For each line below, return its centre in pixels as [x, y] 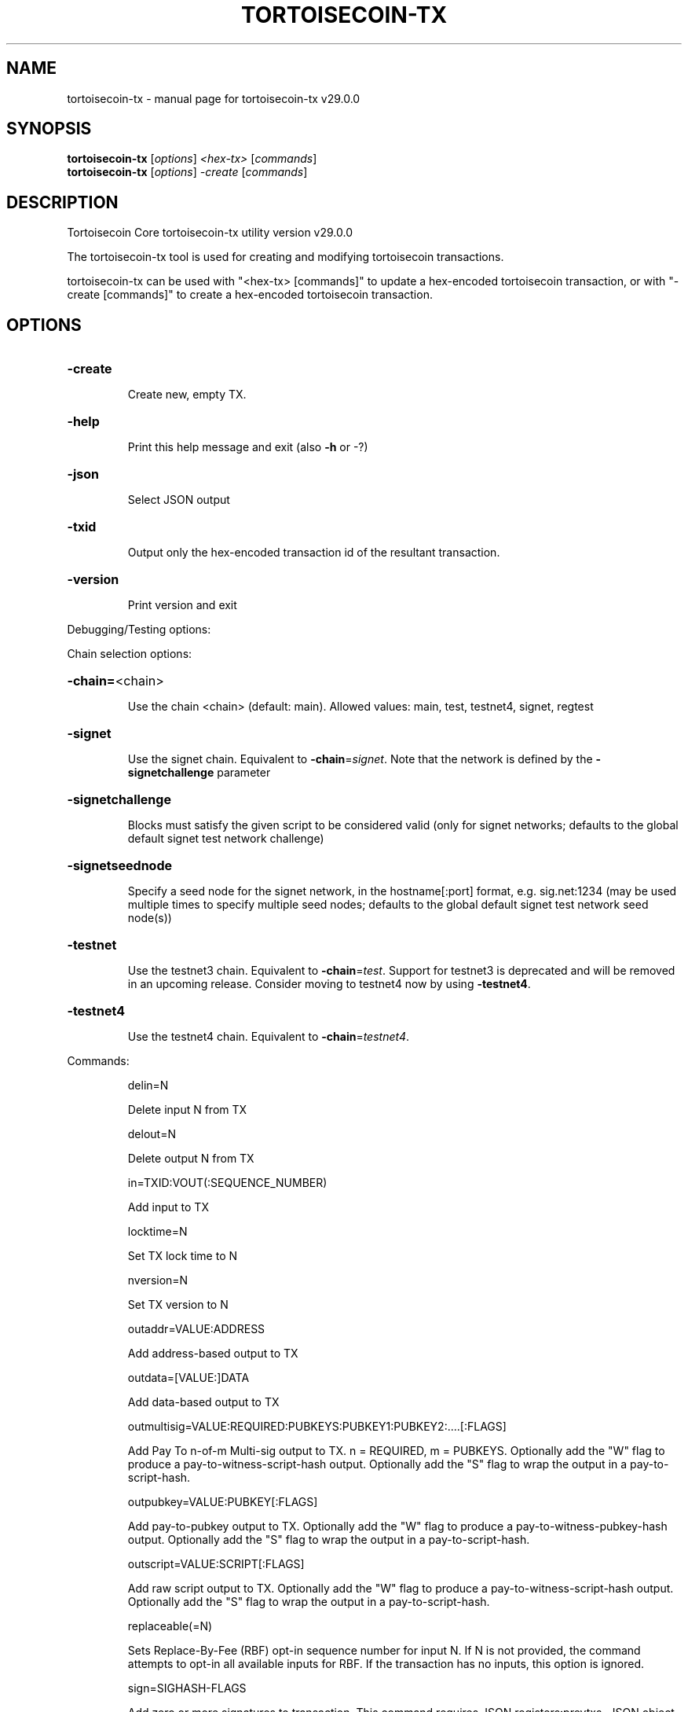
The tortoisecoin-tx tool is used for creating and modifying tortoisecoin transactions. [285, 257]
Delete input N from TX [187, 1110]
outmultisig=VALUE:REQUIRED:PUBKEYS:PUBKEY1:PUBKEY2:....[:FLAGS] [317, 1427]
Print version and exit [182, 605]
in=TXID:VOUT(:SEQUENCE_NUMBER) [227, 1183]
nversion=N [158, 1280]
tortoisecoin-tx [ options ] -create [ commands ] [187, 172]
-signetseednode [120, 866]
